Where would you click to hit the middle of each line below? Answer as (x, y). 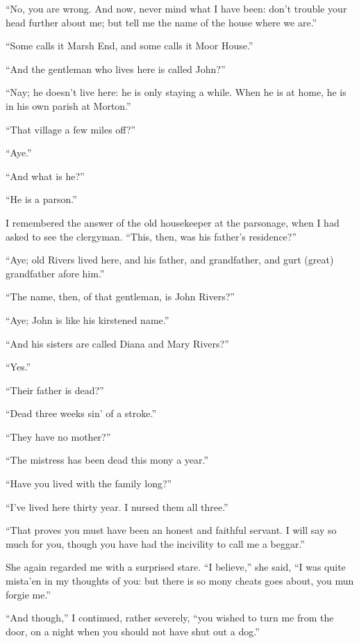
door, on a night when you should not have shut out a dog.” (133, 631)
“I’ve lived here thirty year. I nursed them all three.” (117, 506)
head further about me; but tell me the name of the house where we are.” (161, 22)
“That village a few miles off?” (71, 129)
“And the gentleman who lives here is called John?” (116, 68)
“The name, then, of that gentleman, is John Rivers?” (120, 296)
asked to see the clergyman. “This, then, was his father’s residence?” (151, 236)
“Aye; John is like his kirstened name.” (87, 319)
